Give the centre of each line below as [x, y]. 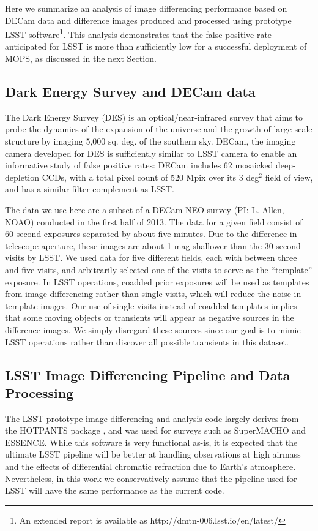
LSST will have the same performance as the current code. [115, 490]
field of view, [289, 177]
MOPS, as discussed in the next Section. [81, 58]
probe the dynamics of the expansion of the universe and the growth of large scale [159, 129]
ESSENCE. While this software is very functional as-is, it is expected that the [151, 442]
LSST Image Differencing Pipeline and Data [148, 375]
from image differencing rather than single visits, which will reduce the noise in [153, 294]
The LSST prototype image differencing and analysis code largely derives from [152, 418]
